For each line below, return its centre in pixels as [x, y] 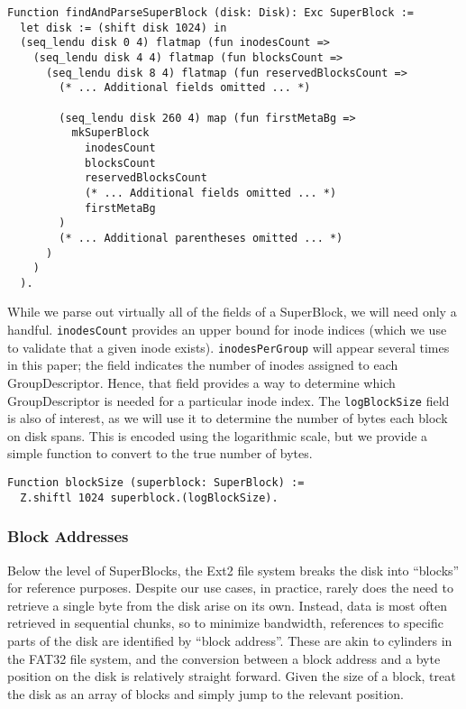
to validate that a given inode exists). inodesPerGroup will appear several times [228, 347]
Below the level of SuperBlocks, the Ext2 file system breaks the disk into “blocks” [233, 570]
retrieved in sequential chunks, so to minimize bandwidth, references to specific [225, 623]
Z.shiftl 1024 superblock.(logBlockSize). [149, 497]
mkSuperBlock [110, 133]
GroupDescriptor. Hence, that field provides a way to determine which [201, 382]
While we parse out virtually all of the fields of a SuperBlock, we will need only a [232, 312]
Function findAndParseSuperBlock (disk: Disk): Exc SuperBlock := [211, 13]
